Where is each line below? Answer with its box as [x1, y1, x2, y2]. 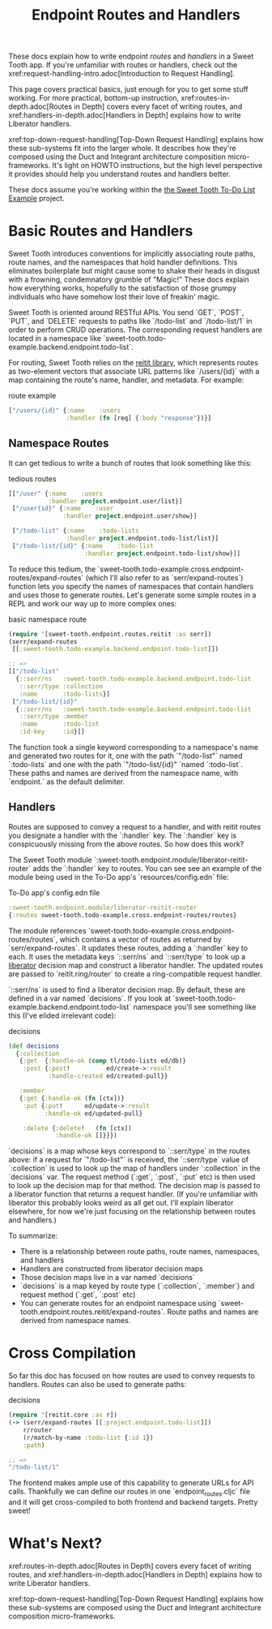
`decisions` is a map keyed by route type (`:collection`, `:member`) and [19, 1281, 255, 1291]
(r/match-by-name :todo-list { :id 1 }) [23, 1433, 154, 1442]
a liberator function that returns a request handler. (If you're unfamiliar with [8, 1189, 258, 1199]
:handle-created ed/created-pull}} [48, 1072, 168, 1080]
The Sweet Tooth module [8, 855, 93, 864]
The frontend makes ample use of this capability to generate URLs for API [8, 1478, 254, 1488]
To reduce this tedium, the [8, 564, 96, 574]
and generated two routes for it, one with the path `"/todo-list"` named [8, 751, 243, 761]
